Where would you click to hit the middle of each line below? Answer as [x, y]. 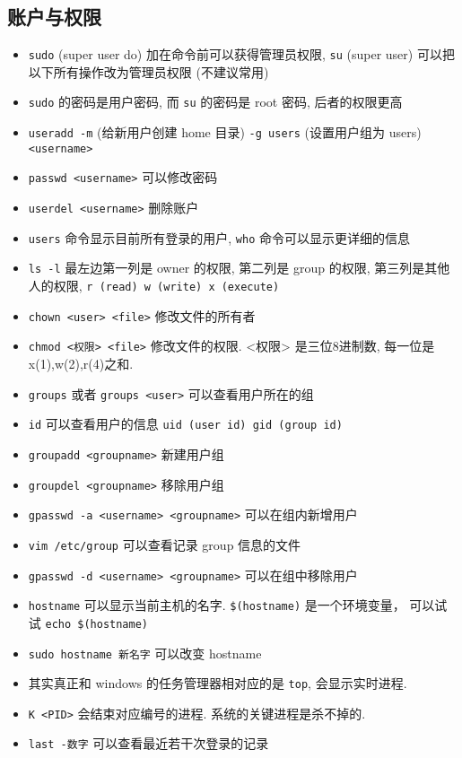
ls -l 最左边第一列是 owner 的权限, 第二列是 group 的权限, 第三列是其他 [239, 268]
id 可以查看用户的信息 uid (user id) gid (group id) [185, 424]
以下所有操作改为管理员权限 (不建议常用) [148, 71]
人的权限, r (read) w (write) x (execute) [154, 286]
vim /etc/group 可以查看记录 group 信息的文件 [165, 544]
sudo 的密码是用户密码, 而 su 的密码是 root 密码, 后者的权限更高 [215, 102]
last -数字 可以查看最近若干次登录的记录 [148, 743]
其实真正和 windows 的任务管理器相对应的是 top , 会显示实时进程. [218, 683]
